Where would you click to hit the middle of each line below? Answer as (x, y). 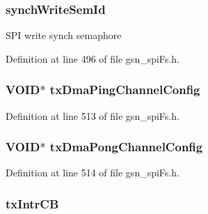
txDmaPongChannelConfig (126, 147)
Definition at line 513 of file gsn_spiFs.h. (93, 115)
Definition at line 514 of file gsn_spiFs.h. (93, 173)
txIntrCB (32, 203)
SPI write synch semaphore (64, 35)
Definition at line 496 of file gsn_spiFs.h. (93, 58)
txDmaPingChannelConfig (125, 90)
